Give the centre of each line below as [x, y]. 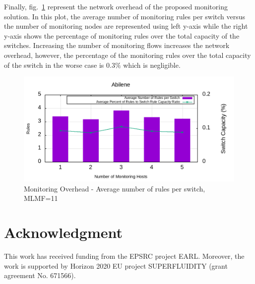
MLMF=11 [41, 198]
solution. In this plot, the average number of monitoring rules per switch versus [125, 16]
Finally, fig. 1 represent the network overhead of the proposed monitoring [116, 6]
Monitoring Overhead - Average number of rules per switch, [115, 188]
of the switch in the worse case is [54, 65]
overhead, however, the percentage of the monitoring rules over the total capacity [127, 55]
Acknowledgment [63, 232]
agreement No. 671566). [40, 275]
